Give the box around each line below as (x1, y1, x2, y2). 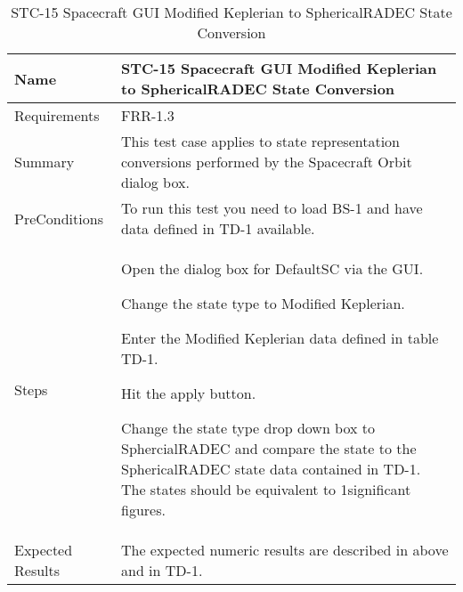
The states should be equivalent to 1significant (120, 479, 411, 499)
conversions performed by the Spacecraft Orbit (120, 151, 412, 172)
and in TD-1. (120, 560, 203, 580)
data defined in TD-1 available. (120, 218, 315, 239)
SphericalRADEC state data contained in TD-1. (120, 458, 421, 479)
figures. (120, 499, 166, 520)
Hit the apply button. (120, 383, 256, 403)
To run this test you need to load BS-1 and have (120, 198, 423, 218)
